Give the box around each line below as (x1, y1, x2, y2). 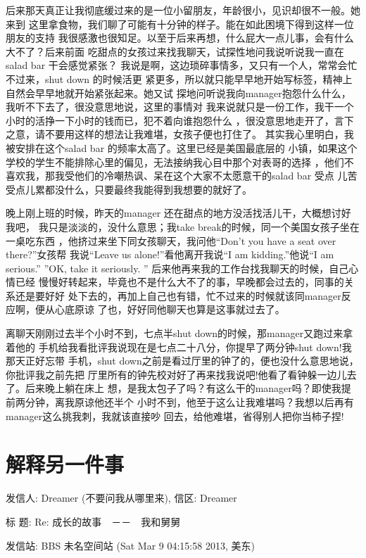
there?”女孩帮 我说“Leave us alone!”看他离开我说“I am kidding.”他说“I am (6, 247, 334, 262)
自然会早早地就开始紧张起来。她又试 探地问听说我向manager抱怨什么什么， (6, 85, 351, 100)
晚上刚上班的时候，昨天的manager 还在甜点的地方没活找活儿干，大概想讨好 (6, 205, 351, 220)
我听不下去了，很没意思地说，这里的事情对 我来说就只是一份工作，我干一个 (6, 99, 354, 114)
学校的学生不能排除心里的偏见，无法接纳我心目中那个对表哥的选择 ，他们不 (6, 154, 354, 169)
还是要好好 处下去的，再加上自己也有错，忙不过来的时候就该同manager (15, 288, 341, 303)
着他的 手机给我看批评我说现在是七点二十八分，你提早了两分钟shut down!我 (6, 339, 352, 354)
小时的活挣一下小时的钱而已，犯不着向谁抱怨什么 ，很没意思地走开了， (6, 113, 334, 127)
